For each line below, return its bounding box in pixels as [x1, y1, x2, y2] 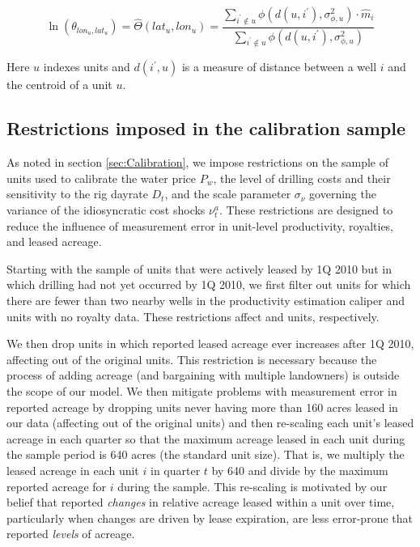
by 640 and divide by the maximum [211, 461, 388, 478]
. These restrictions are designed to [218, 201, 393, 218]
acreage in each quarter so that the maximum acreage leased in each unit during [6, 430, 405, 447]
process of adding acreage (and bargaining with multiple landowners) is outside [6, 367, 400, 384]
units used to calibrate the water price [6, 169, 196, 186]
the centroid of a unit [6, 76, 112, 93]
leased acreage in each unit [6, 461, 139, 478]
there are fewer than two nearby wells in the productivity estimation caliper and [6, 292, 405, 309]
